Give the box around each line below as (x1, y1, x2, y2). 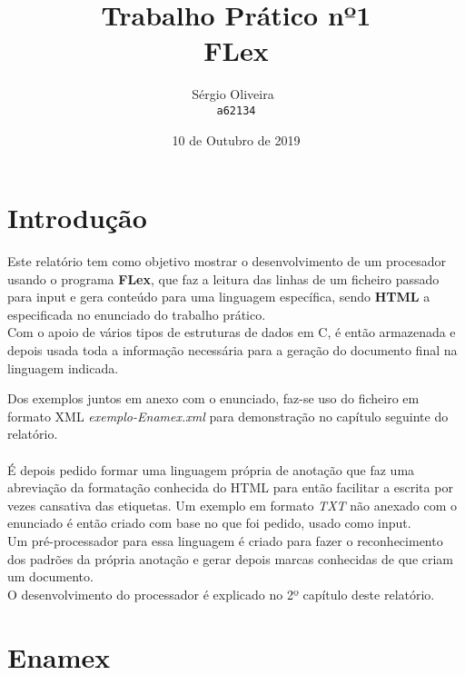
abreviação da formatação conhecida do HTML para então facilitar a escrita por (7, 478, 453, 497)
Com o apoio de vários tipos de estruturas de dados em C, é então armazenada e (7, 323, 456, 342)
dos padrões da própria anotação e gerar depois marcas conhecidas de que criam (7, 549, 454, 568)
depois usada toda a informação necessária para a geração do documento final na (7, 341, 458, 360)
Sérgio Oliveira (192, 84, 274, 104)
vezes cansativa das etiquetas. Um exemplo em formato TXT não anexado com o (7, 495, 458, 514)
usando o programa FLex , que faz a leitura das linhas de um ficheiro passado (7, 269, 440, 288)
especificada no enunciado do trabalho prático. (7, 304, 266, 323)
